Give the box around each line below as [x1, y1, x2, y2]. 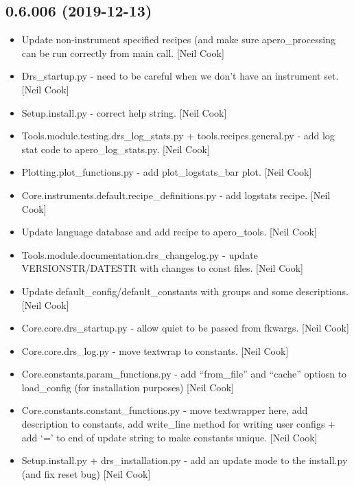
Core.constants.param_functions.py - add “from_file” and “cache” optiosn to [21, 367, 347, 381]
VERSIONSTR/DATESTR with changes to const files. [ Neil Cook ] [21, 261, 303, 275]
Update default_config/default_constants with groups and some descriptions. [21, 283, 349, 298]
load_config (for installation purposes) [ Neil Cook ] [21, 380, 234, 394]
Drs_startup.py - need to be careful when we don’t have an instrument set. [21, 69, 339, 83]
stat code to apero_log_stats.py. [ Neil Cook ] [21, 141, 210, 156]
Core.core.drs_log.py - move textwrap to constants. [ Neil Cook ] [21, 343, 289, 358]
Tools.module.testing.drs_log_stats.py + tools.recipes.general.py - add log [21, 128, 335, 143]
